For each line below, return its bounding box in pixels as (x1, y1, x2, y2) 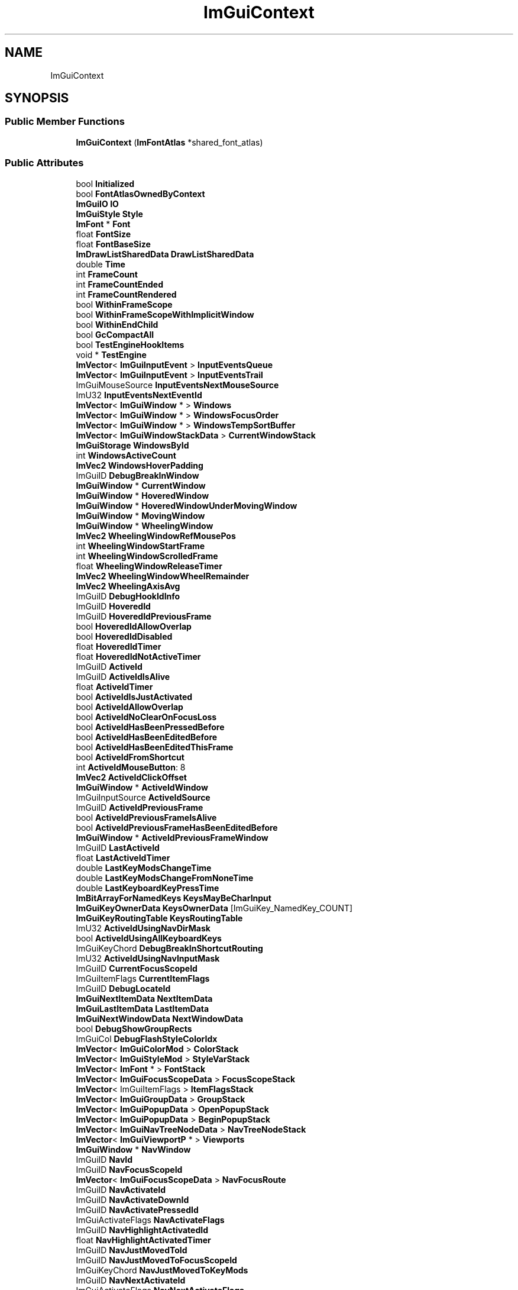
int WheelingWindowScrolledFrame (76, 550, 218, 561)
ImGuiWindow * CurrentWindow (76, 480, 206, 491)
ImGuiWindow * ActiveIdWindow (76, 782, 208, 792)
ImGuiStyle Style (76, 208, 143, 219)
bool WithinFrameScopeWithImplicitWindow (76, 309, 254, 320)
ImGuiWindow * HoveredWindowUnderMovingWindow (76, 500, 297, 511)
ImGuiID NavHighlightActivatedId (76, 1224, 209, 1235)
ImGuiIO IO (76, 198, 119, 209)
